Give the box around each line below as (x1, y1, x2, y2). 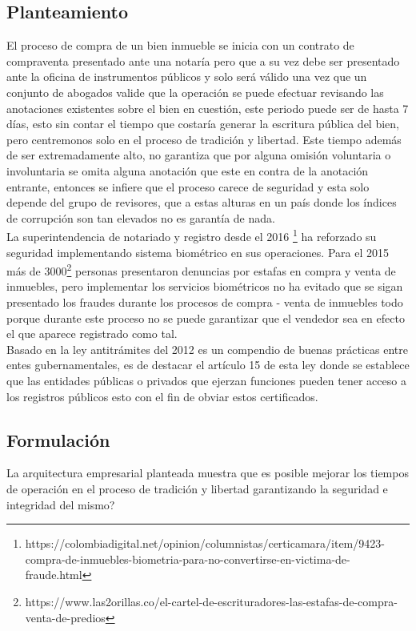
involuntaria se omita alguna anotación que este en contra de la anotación (6, 162, 369, 179)
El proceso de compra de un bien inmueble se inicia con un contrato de (6, 37, 354, 54)
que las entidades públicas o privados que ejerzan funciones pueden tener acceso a (6, 372, 406, 388)
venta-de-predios (25, 609, 106, 625)
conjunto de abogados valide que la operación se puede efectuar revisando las (6, 83, 384, 100)
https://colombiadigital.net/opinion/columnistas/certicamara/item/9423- (25, 535, 385, 552)
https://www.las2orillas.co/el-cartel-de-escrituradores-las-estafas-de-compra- (25, 593, 398, 609)
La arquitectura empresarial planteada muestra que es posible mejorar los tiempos (6, 464, 409, 481)
